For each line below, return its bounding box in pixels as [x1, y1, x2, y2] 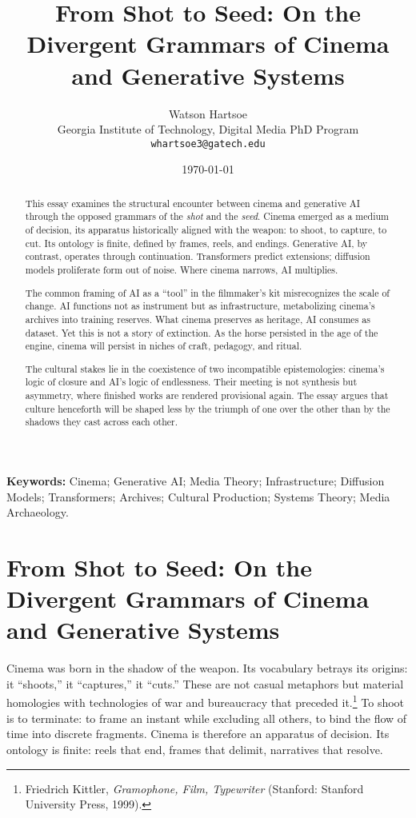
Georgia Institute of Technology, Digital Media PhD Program [57, 121, 359, 138]
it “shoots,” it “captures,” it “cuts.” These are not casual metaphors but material [6, 675, 404, 692]
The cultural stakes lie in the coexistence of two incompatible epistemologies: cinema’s [25, 361, 385, 375]
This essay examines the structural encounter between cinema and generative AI [25, 196, 361, 209]
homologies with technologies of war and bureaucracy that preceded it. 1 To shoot [6, 692, 405, 711]
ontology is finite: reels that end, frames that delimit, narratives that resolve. [6, 740, 383, 757]
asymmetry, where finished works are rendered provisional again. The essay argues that [25, 389, 389, 402]
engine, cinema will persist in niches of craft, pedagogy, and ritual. [25, 339, 302, 353]
